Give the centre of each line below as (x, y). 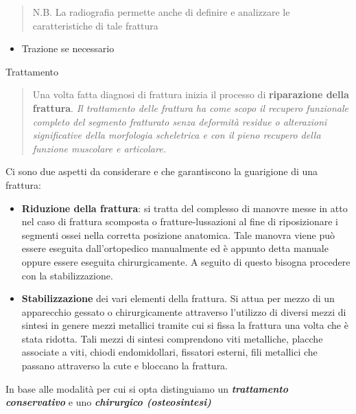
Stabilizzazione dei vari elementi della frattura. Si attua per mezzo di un (178, 298)
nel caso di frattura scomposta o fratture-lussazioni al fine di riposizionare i (180, 221)
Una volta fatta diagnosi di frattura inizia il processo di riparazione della (191, 94)
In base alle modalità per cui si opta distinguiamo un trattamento (147, 388)
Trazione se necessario (68, 48)
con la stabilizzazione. (67, 275)
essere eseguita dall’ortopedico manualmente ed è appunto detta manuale (175, 248)
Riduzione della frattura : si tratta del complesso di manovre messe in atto (185, 208)
